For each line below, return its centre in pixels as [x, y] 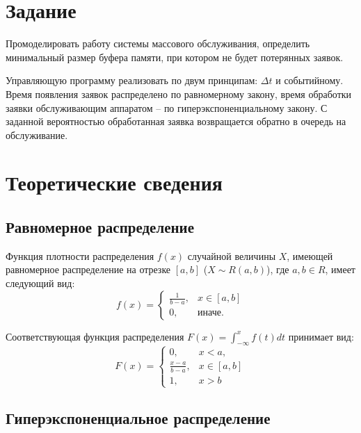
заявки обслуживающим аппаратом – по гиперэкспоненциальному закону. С [167, 107]
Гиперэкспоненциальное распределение [138, 418]
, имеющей [310, 255]
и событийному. [310, 80]
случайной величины [232, 255]
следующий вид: [40, 283]
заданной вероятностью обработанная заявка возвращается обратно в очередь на [176, 121]
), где [278, 269]
